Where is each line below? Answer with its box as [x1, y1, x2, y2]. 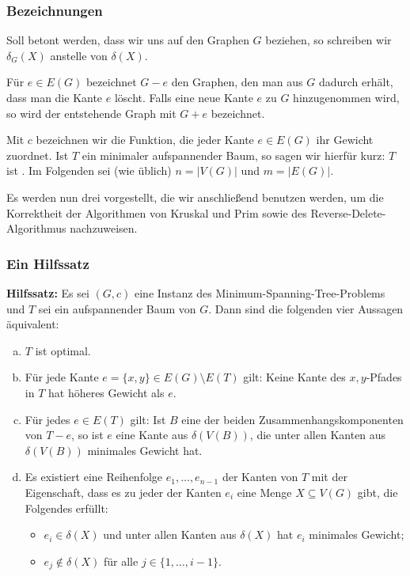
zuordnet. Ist [6, 146, 69, 163]
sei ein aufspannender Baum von [38, 300, 196, 316]
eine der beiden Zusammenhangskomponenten [181, 411, 404, 427]
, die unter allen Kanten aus [249, 426, 386, 443]
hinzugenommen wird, [293, 89, 400, 105]
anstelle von [50, 47, 108, 63]
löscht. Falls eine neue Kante [114, 89, 253, 105]
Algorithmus [6, 220, 66, 237]
